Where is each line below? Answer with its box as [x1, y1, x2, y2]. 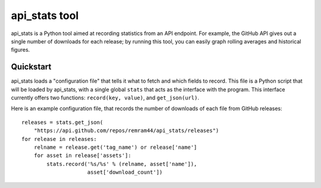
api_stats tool [11, 9, 79, 22]
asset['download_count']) [87, 169, 163, 176]
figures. [11, 46, 30, 54]
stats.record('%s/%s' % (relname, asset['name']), [46, 161, 197, 167]
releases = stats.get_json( [21, 119, 103, 126]
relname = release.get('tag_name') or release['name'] [33, 143, 197, 151]
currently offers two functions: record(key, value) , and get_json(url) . [11, 94, 199, 101]
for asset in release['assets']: [33, 152, 132, 159]
